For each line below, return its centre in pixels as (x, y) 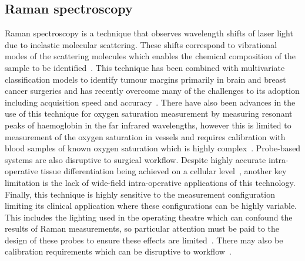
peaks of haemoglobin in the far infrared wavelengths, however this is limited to (148, 125)
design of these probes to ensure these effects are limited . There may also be (144, 240)
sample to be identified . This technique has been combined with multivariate (145, 67)
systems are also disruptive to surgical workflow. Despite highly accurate (135, 159)
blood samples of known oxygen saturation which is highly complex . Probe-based (153, 148)
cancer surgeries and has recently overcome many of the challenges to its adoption (152, 91)
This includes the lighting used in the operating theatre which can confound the (149, 217)
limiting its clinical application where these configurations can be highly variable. (151, 206)
